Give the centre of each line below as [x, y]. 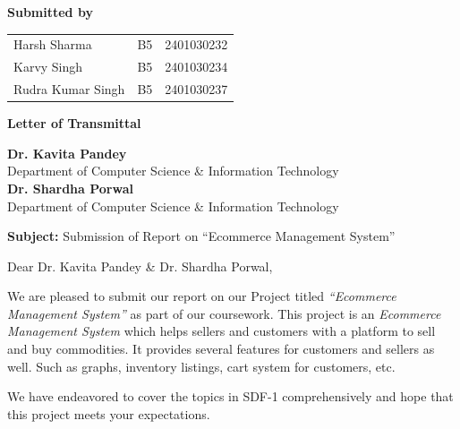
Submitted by [50, 12]
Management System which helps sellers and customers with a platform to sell [221, 331]
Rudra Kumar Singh [69, 89]
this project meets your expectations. [109, 413]
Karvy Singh [48, 67]
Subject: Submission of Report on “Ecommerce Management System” [201, 236]
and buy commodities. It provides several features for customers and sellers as [221, 349]
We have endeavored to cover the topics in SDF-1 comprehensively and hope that [230, 396]
